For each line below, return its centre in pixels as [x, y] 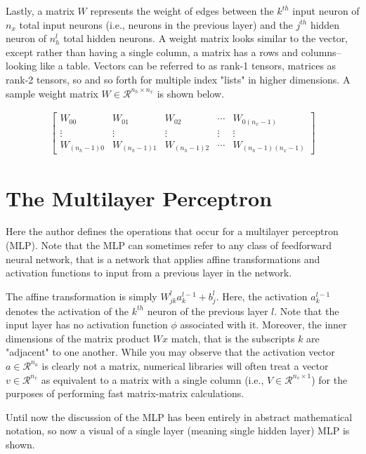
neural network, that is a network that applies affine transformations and [163, 259]
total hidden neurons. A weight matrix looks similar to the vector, [206, 38]
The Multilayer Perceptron [139, 198]
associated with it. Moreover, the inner [263, 325]
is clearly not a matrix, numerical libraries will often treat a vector [185, 365]
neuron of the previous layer [208, 311]
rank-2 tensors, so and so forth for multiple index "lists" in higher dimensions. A [178, 79]
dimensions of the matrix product [78, 338]
